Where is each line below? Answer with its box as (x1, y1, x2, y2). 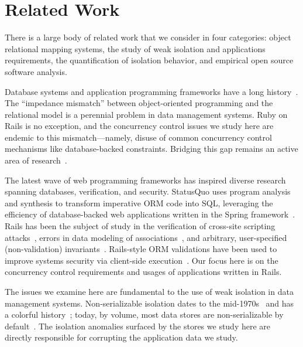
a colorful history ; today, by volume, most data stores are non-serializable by (5, 308, 284, 321)
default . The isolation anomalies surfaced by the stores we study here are (5, 319, 271, 332)
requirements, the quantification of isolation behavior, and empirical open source (5, 54, 294, 66)
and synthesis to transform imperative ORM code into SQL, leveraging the (5, 196, 273, 209)
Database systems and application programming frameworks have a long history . (5, 85, 298, 97)
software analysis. (5, 65, 67, 77)
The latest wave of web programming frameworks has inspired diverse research (5, 173, 286, 186)
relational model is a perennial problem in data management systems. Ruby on (5, 108, 288, 120)
